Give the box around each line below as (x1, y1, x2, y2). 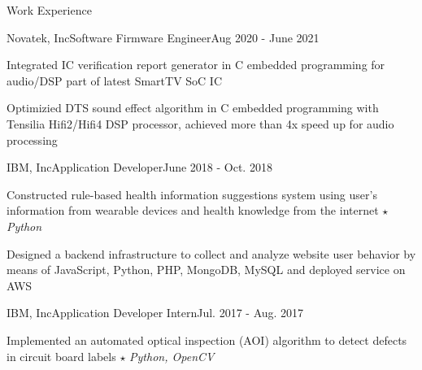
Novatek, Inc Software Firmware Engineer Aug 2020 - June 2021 (7, 28, 320, 46)
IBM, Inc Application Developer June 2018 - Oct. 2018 (7, 159, 272, 176)
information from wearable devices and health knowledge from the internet (7, 202, 379, 219)
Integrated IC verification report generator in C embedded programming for (7, 56, 385, 73)
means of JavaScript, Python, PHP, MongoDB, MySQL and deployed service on (7, 261, 406, 278)
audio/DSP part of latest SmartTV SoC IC (7, 72, 223, 89)
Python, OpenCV (129, 347, 215, 364)
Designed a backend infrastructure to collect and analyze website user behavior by (7, 245, 416, 262)
